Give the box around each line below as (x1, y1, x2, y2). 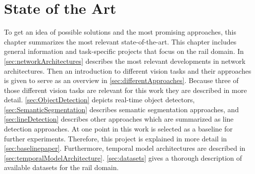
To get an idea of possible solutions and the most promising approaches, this (4, 27, 236, 37)
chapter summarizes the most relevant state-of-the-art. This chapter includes (4, 36, 237, 46)
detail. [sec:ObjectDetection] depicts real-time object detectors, (4, 94, 195, 105)
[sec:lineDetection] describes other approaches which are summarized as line (4, 114, 234, 124)
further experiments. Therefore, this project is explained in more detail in (4, 133, 227, 143)
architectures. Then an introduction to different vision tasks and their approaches (4, 65, 252, 76)
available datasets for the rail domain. (4, 162, 119, 173)
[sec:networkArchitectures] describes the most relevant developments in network (4, 55, 246, 66)
